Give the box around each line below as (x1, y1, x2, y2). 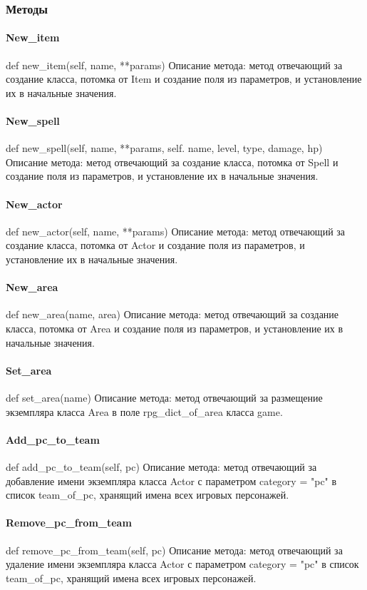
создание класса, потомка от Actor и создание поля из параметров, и (6, 238, 305, 253)
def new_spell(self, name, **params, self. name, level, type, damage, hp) (6, 141, 323, 156)
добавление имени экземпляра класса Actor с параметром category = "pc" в (6, 473, 337, 488)
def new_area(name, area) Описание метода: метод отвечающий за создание (6, 307, 339, 322)
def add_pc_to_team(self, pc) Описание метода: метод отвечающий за (6, 459, 317, 474)
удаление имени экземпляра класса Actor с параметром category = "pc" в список (6, 556, 359, 571)
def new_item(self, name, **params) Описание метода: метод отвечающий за (6, 57, 343, 72)
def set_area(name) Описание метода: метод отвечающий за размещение (6, 390, 323, 405)
